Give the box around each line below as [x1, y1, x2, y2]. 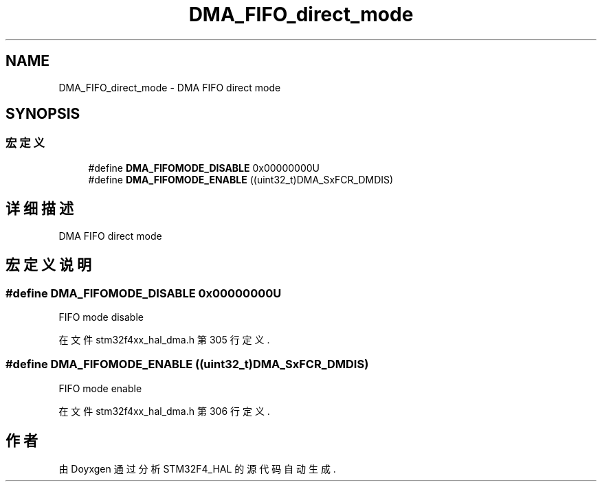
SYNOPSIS [5, 105, 80, 123]
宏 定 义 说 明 [5, 256, 91, 274]
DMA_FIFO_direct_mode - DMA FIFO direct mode [58, 81, 281, 93]
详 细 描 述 [5, 200, 74, 218]
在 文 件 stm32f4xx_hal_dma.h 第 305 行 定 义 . [58, 333, 270, 346]
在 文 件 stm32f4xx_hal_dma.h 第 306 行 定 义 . [58, 405, 270, 417]
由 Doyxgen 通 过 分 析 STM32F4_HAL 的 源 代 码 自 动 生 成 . [58, 463, 336, 475]
